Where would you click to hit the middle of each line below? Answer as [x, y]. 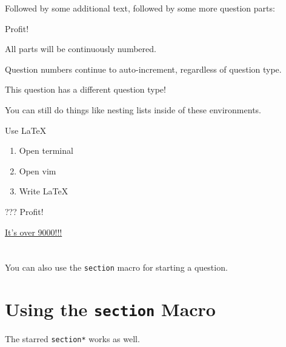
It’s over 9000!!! [34, 232]
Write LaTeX [44, 191]
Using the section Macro [110, 309]
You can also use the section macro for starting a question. [116, 267]
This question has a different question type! [85, 89]
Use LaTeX [26, 130]
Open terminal [46, 150]
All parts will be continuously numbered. [81, 49]
